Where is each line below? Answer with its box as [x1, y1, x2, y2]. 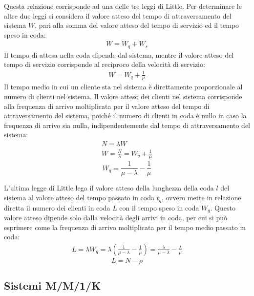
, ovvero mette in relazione [161, 192, 241, 203]
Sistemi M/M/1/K [4, 278, 101, 293]
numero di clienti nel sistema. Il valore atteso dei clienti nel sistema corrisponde [4, 91, 242, 102]
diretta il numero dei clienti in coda [4, 202, 110, 212]
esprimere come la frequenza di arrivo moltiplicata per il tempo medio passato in [4, 222, 246, 232]
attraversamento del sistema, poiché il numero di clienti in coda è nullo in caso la [4, 110, 247, 121]
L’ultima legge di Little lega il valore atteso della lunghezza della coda [4, 183, 214, 193]
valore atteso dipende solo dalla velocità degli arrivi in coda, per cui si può [4, 212, 227, 222]
